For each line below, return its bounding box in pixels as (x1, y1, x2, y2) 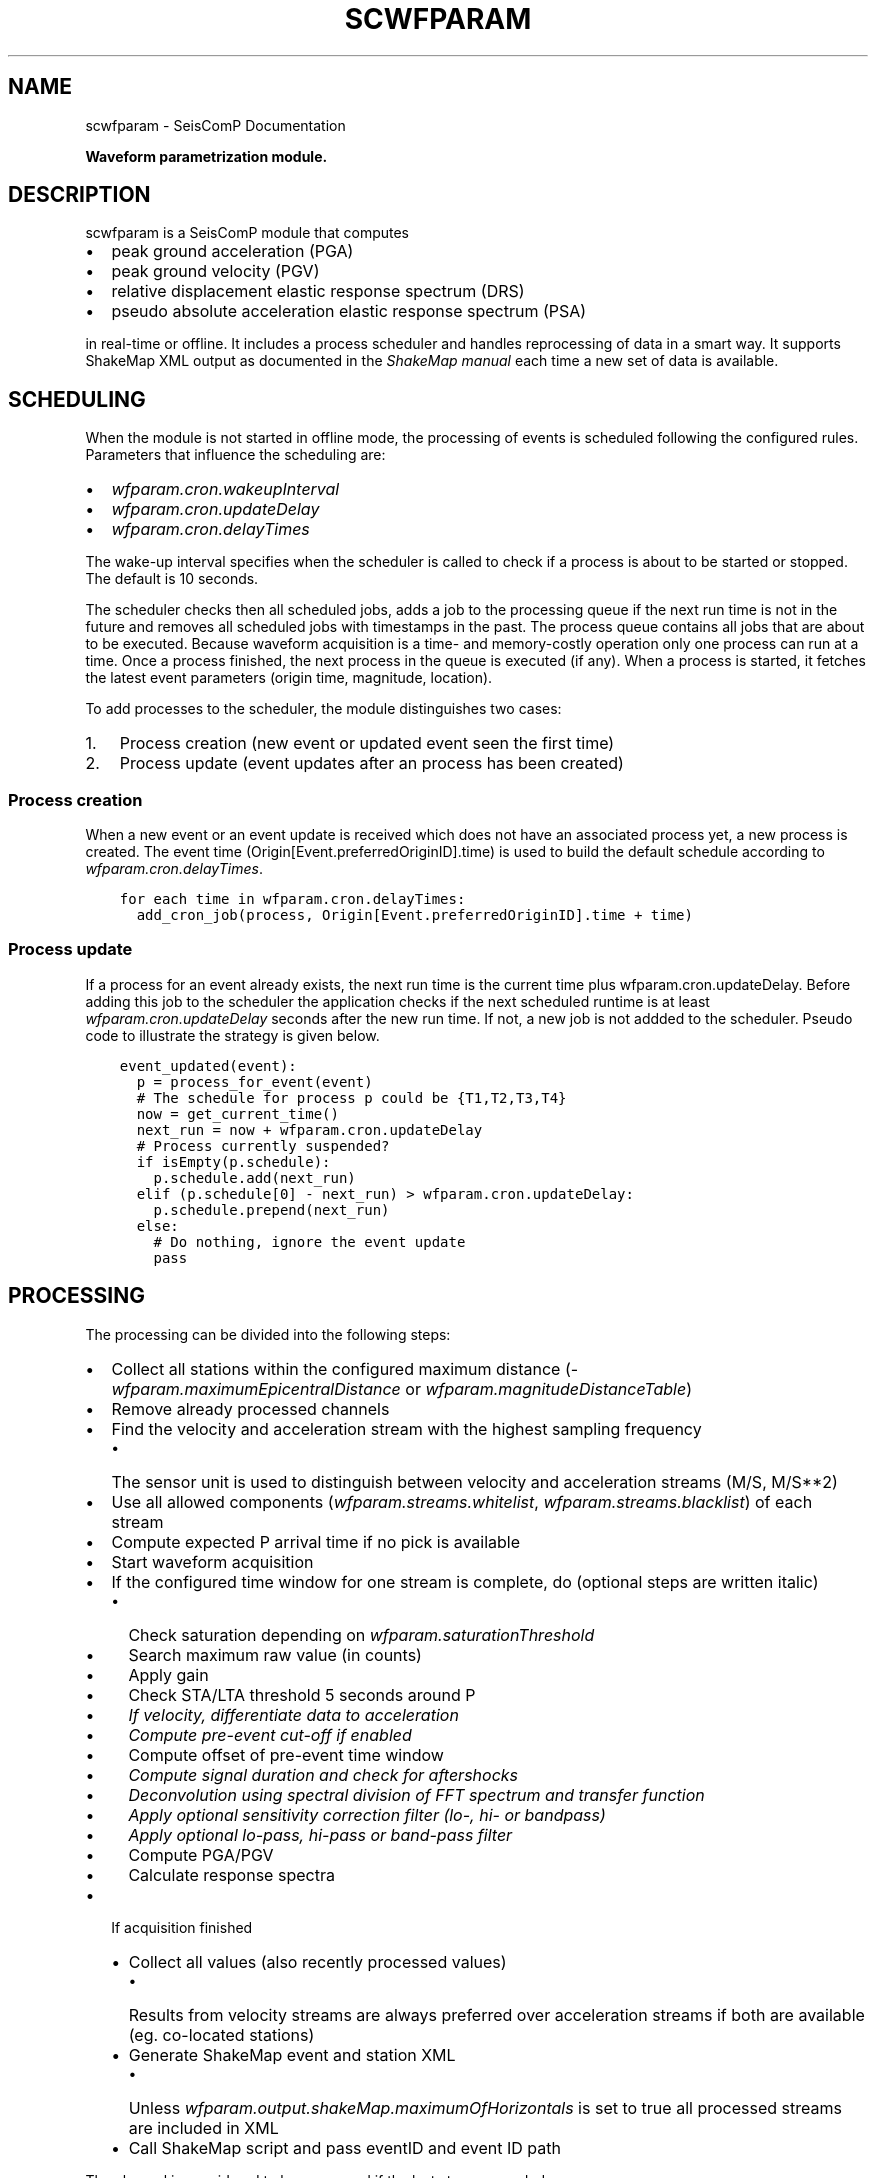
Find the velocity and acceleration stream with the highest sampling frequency (111, 1418, 702, 1439)
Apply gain (128, 1664, 209, 1685)
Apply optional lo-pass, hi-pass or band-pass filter (128, 1824, 513, 1845)
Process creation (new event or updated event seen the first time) (119, 733, 615, 754)
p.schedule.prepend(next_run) (153, 1201, 390, 1218)
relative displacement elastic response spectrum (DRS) (111, 281, 525, 302)
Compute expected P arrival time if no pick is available (111, 1531, 521, 1552)
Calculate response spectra (128, 1864, 335, 1885)
